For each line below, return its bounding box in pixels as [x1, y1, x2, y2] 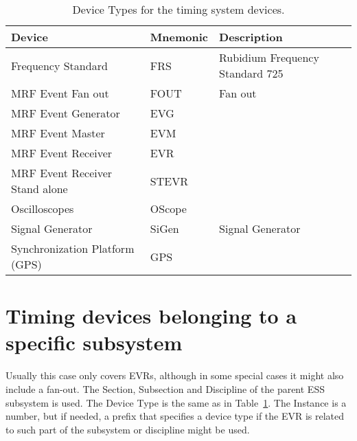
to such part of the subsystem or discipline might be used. [5, 422, 250, 436]
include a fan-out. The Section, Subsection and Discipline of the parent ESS [5, 381, 325, 396]
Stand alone [11, 181, 68, 196]
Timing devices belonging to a [5, 302, 297, 330]
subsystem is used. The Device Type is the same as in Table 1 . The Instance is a [5, 395, 347, 409]
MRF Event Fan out [11, 85, 109, 101]
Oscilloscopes [11, 201, 74, 216]
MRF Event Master [11, 125, 105, 141]
